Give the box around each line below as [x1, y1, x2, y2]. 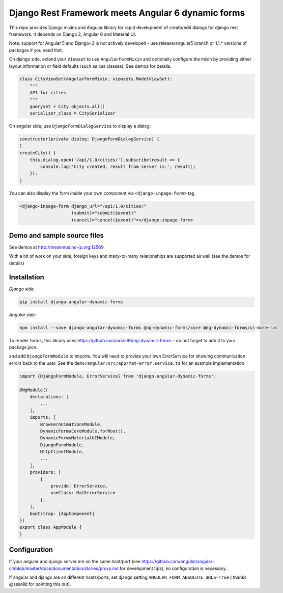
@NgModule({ [19, 387, 49, 393]
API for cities [29, 90, 66, 96]
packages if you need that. [9, 47, 63, 53]
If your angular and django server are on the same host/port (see [9, 559, 141, 565]
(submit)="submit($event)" [71, 210, 136, 216]
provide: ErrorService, [50, 484, 108, 489]
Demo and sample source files [9, 231, 104, 240]
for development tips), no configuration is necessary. [119, 565, 227, 571]
